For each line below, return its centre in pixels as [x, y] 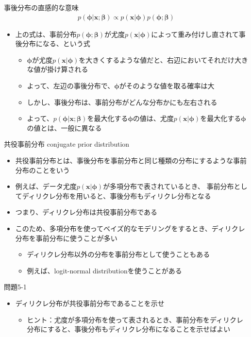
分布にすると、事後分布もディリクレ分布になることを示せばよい [129, 329]
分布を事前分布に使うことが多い [66, 238]
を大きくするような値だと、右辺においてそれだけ [157, 59]
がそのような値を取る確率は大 [167, 85]
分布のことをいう [42, 170]
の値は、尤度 [153, 118]
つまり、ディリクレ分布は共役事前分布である [86, 212]
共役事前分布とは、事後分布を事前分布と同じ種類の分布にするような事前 [131, 160]
